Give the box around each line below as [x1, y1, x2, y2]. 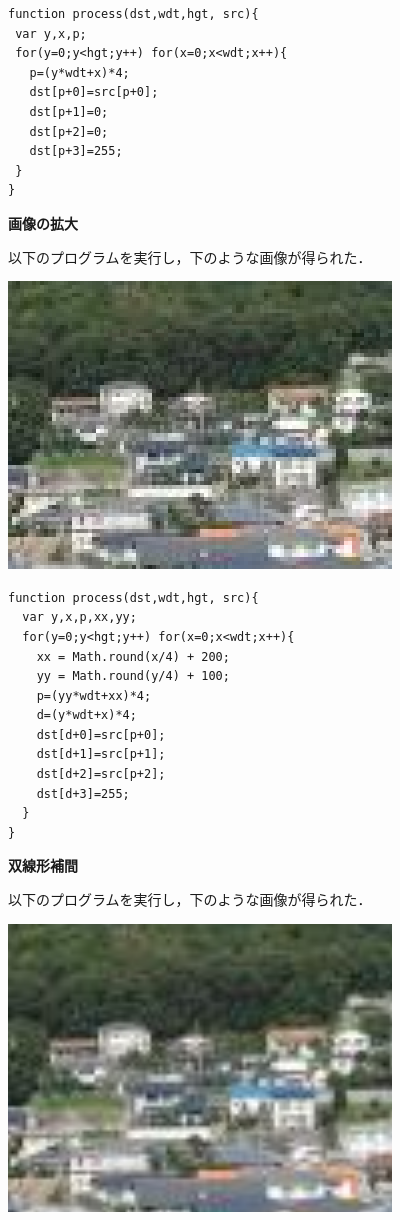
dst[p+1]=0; [29, 104, 109, 119]
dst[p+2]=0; [29, 124, 109, 139]
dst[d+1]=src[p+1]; [36, 747, 166, 762]
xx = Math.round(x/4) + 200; [36, 649, 230, 664]
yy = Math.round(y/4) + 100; [36, 669, 230, 684]
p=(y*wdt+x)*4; [29, 65, 130, 80]
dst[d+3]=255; [36, 786, 130, 801]
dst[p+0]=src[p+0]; [29, 85, 159, 100]
